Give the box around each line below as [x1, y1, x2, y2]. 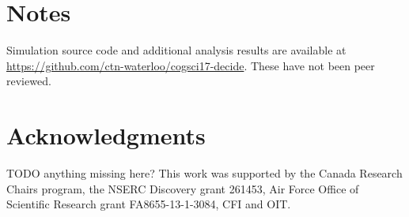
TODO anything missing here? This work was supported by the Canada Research [6, 165, 403, 181]
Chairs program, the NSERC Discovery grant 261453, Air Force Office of [6, 180, 359, 196]
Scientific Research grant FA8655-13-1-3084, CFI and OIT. [6, 196, 291, 212]
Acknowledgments [6, 119, 206, 152]
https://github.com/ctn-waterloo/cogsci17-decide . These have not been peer [6, 57, 375, 73]
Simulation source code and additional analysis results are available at [6, 42, 347, 58]
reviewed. [6, 73, 51, 89]
